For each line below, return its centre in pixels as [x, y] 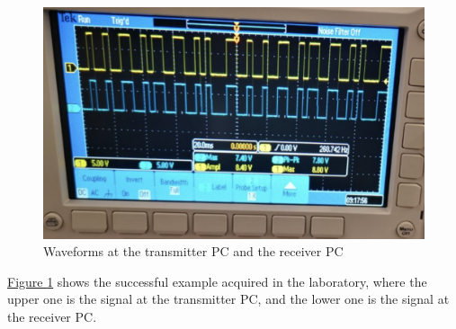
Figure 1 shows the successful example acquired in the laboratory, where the [217, 281]
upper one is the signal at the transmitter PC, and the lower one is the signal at [228, 299]
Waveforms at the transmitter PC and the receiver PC [193, 251]
